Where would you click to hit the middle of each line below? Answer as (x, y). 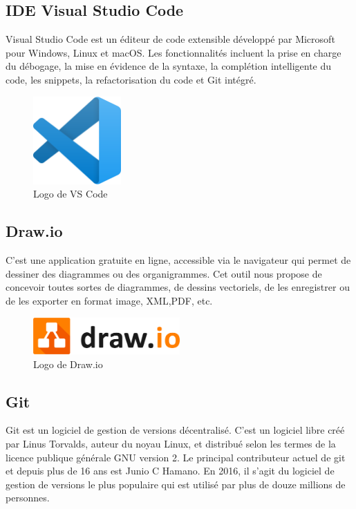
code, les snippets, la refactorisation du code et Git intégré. (131, 79)
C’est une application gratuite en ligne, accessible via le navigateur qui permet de (178, 260)
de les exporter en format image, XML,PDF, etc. (109, 300)
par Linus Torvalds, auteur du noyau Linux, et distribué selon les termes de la (171, 443)
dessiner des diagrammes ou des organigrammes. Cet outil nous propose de (164, 273)
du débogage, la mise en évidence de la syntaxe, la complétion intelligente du (169, 66)
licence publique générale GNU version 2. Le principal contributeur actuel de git (176, 457)
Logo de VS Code (71, 194)
